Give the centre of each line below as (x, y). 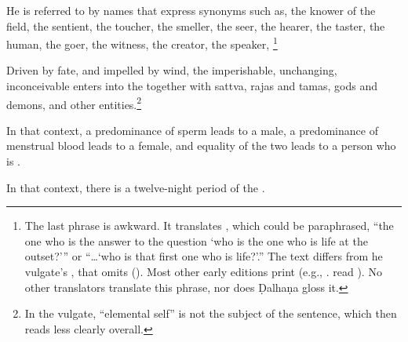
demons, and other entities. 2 (74, 103)
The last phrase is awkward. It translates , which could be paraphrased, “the (209, 226)
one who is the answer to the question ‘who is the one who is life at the (196, 240)
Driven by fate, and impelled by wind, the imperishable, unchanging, (172, 70)
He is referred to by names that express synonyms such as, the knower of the (191, 10)
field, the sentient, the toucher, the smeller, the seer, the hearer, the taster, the (196, 25)
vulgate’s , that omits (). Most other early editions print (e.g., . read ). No (203, 272)
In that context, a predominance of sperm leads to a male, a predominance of (192, 130)
